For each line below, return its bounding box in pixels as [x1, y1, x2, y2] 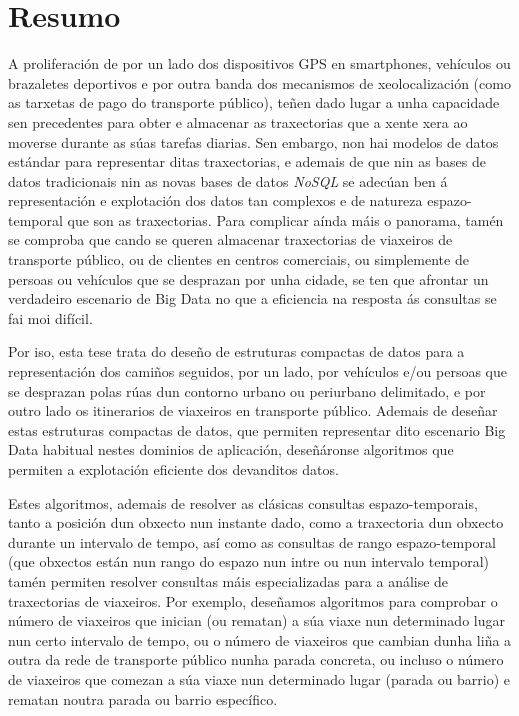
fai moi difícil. [8, 307, 93, 328]
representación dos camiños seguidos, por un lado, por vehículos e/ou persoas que [8, 361, 507, 382]
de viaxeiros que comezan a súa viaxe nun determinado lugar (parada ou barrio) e [8, 668, 511, 689]
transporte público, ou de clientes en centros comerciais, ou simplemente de [8, 249, 469, 270]
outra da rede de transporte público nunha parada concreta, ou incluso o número [8, 649, 504, 670]
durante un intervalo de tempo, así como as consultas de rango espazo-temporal [8, 531, 496, 552]
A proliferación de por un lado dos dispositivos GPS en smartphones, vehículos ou [8, 53, 511, 74]
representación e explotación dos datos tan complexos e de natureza [8, 190, 423, 211]
